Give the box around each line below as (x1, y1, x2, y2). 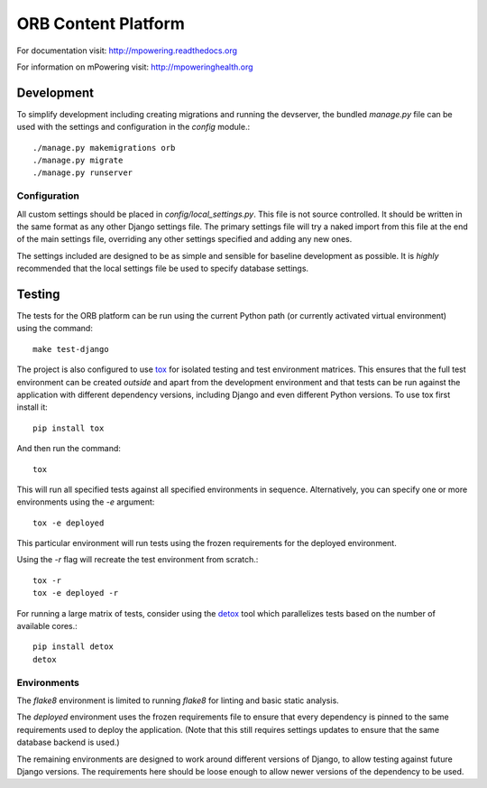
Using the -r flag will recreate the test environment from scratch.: (16, 554, 259, 565)
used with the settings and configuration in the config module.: (16, 122, 251, 133)
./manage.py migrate (32, 155, 124, 166)
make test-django (32, 344, 109, 354)
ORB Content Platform (16, 14, 185, 33)
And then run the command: (16, 443, 122, 454)
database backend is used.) (16, 737, 121, 748)
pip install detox (32, 642, 115, 652)
